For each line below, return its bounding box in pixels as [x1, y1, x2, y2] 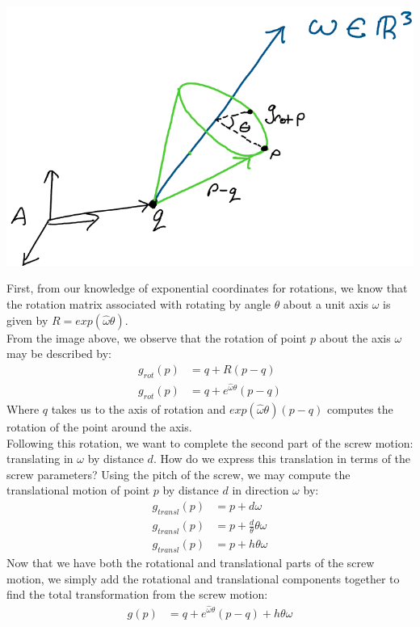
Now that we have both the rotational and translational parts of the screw [6, 554, 375, 571]
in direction [232, 482, 289, 499]
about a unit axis [283, 296, 368, 313]
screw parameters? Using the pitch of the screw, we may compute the [6, 465, 351, 482]
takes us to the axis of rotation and [51, 401, 226, 418]
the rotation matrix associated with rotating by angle [6, 296, 271, 313]
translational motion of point [6, 482, 150, 499]
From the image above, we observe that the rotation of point [6, 329, 307, 346]
